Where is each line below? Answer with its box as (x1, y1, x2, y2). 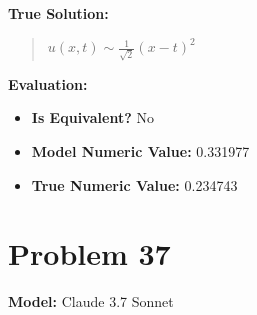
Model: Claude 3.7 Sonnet (8, 291, 174, 312)
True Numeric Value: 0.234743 (31, 174, 238, 195)
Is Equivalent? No (31, 107, 154, 128)
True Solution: (8, 3, 109, 23)
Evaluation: (8, 73, 88, 94)
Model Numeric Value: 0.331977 (31, 140, 250, 161)
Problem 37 (8, 233, 171, 274)
